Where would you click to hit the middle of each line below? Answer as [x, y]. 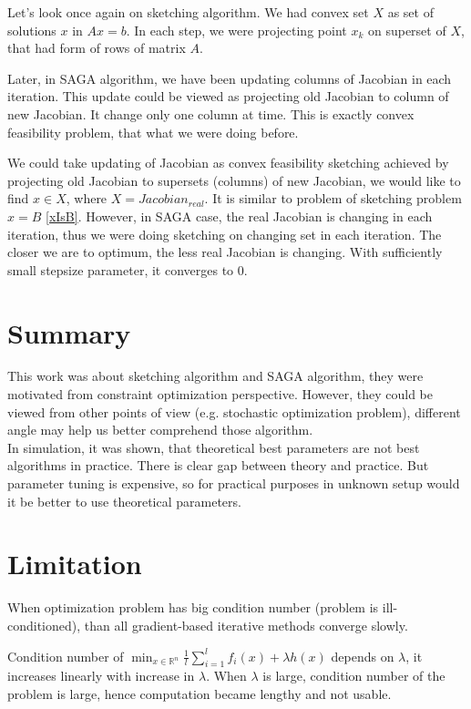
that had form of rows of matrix [97, 48]
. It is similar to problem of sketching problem [333, 198]
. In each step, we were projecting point [236, 30]
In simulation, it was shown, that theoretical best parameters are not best [214, 447]
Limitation [75, 564]
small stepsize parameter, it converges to [121, 269]
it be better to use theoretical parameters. [124, 501]
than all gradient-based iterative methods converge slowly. [246, 625]
